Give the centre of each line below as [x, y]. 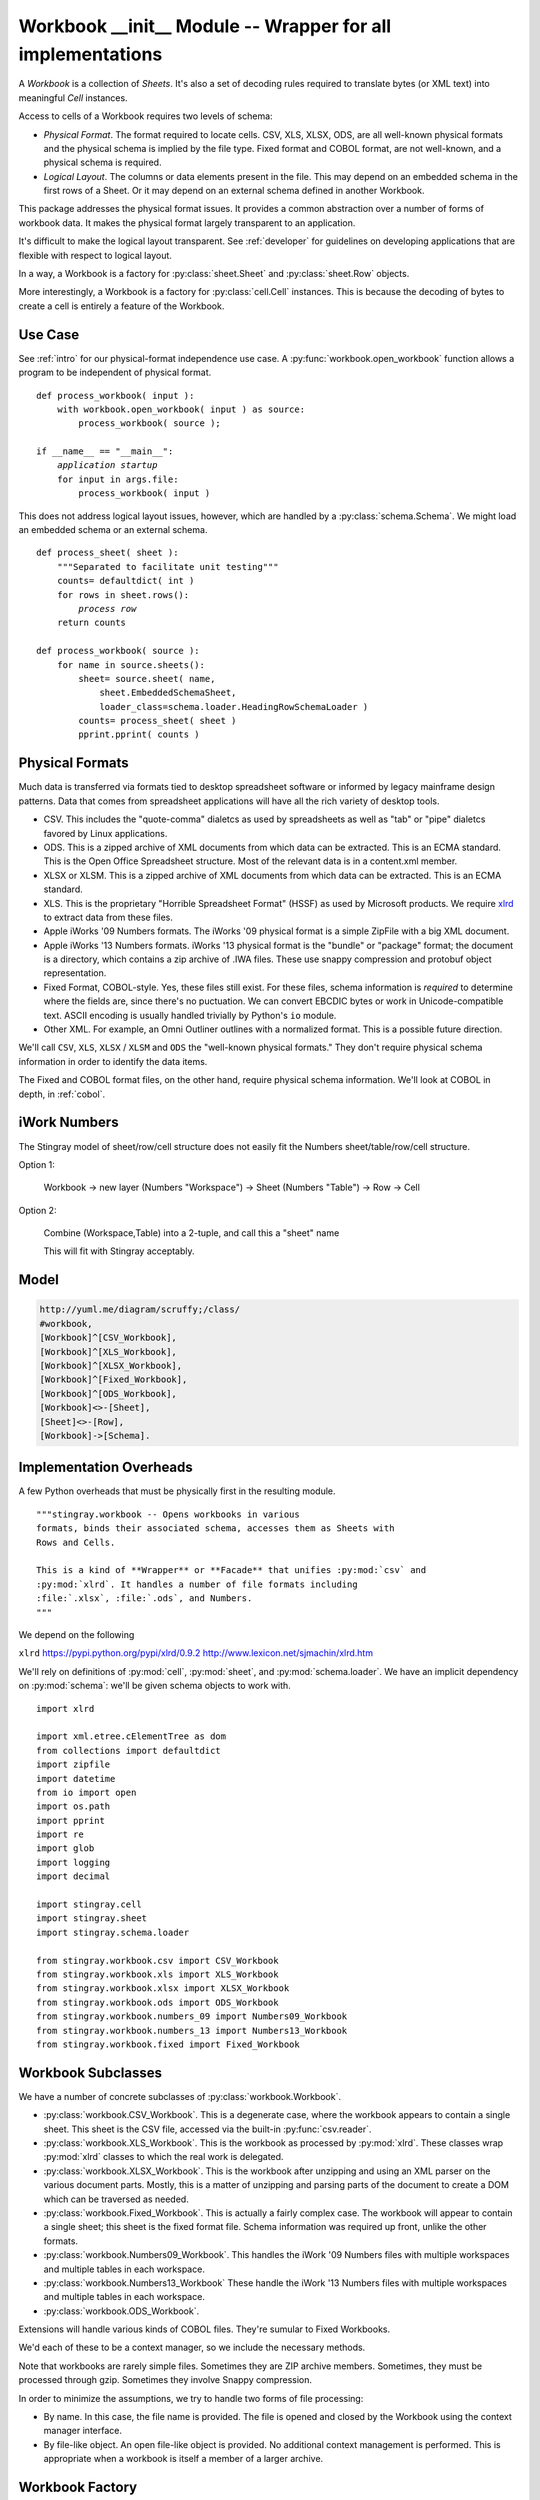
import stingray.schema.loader [113, 1932]
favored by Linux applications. [105, 833]
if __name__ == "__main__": [105, 451]
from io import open [86, 1792]
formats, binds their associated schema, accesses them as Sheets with [215, 1528]
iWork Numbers [68, 1122]
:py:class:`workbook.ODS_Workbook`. [121, 2311]
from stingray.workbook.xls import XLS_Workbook [157, 1974]
